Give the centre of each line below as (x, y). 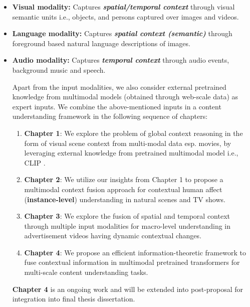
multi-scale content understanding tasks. (86, 272)
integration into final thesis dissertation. (74, 299)
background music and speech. (59, 69)
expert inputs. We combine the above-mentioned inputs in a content (117, 106)
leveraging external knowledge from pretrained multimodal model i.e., (131, 153)
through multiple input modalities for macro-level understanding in (128, 225)
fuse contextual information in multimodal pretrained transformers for (132, 262)
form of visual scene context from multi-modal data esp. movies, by (128, 143)
